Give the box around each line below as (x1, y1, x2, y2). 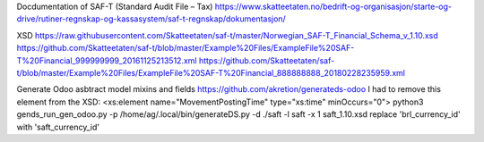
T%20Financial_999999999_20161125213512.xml (16, 54, 197, 66)
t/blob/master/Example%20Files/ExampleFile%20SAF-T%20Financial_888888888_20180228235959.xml (16, 67, 405, 78)
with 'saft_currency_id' (16, 121, 100, 132)
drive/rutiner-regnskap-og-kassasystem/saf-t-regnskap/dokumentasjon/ (16, 13, 286, 24)
